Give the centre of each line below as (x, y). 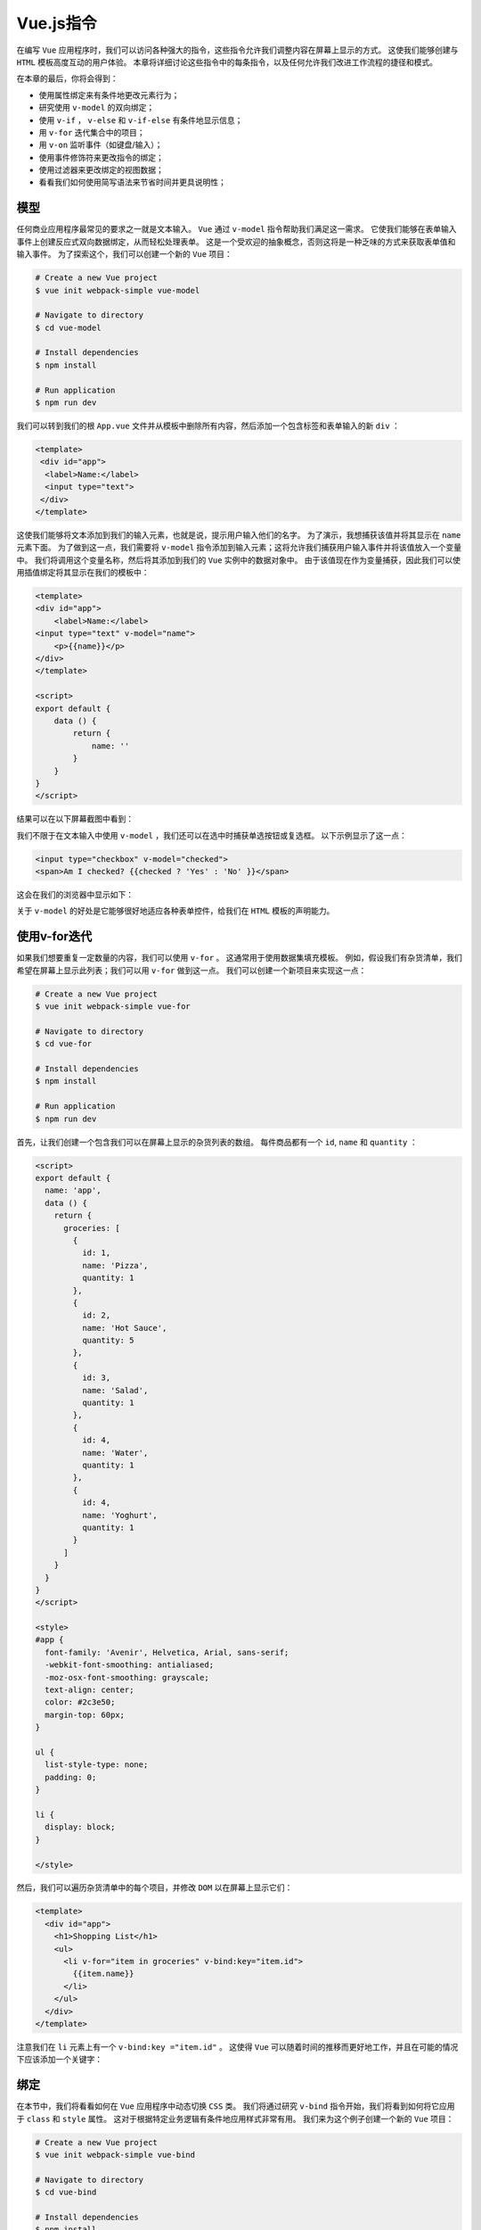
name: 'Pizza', (115, 1265)
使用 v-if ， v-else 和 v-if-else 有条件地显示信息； (141, 120)
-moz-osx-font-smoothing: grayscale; (127, 1677)
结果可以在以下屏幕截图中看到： (75, 819)
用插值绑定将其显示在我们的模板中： (83, 573)
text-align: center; (90, 1690)
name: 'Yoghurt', (119, 1515)
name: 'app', (73, 1190)
